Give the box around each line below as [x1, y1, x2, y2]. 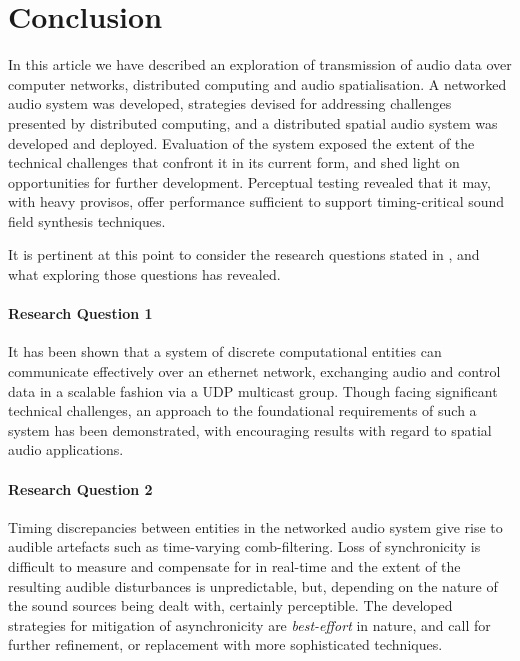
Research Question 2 [8, 478, 153, 499]
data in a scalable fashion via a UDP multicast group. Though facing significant [8, 380, 498, 401]
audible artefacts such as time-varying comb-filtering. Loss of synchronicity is [8, 536, 481, 557]
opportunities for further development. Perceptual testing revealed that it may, [8, 171, 491, 192]
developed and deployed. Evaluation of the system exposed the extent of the [8, 132, 475, 153]
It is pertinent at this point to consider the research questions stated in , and [8, 244, 480, 265]
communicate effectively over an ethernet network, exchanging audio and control [8, 361, 501, 382]
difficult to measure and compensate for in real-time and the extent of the [8, 556, 461, 576]
